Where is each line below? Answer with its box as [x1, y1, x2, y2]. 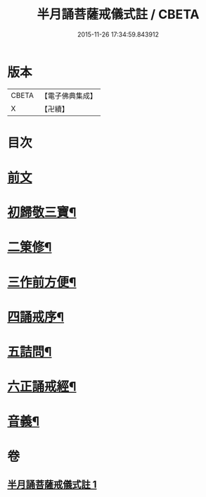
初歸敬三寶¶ [7, 205, 77, 220]
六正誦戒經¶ [7, 379, 77, 395]
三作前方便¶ [7, 274, 77, 290]
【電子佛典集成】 [40, 91, 97, 101]
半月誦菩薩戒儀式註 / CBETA [37, 6, 200, 23]
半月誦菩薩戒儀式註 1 [7, 478, 97, 490]
